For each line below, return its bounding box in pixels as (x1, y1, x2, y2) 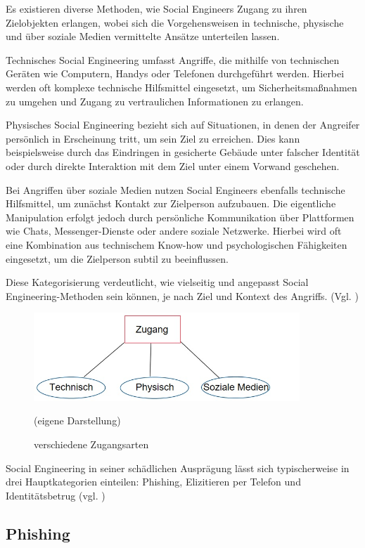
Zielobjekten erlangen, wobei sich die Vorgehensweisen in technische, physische (6, 15, 344, 30)
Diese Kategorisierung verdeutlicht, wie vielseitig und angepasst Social (6, 275, 309, 289)
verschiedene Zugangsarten (34, 437, 149, 452)
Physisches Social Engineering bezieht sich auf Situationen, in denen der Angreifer (6, 117, 360, 132)
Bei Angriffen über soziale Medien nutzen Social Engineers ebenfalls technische (6, 182, 345, 197)
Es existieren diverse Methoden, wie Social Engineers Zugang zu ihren (6, 1, 307, 15)
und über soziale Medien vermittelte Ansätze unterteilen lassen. (6, 29, 280, 44)
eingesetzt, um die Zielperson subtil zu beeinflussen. (6, 251, 229, 266)
